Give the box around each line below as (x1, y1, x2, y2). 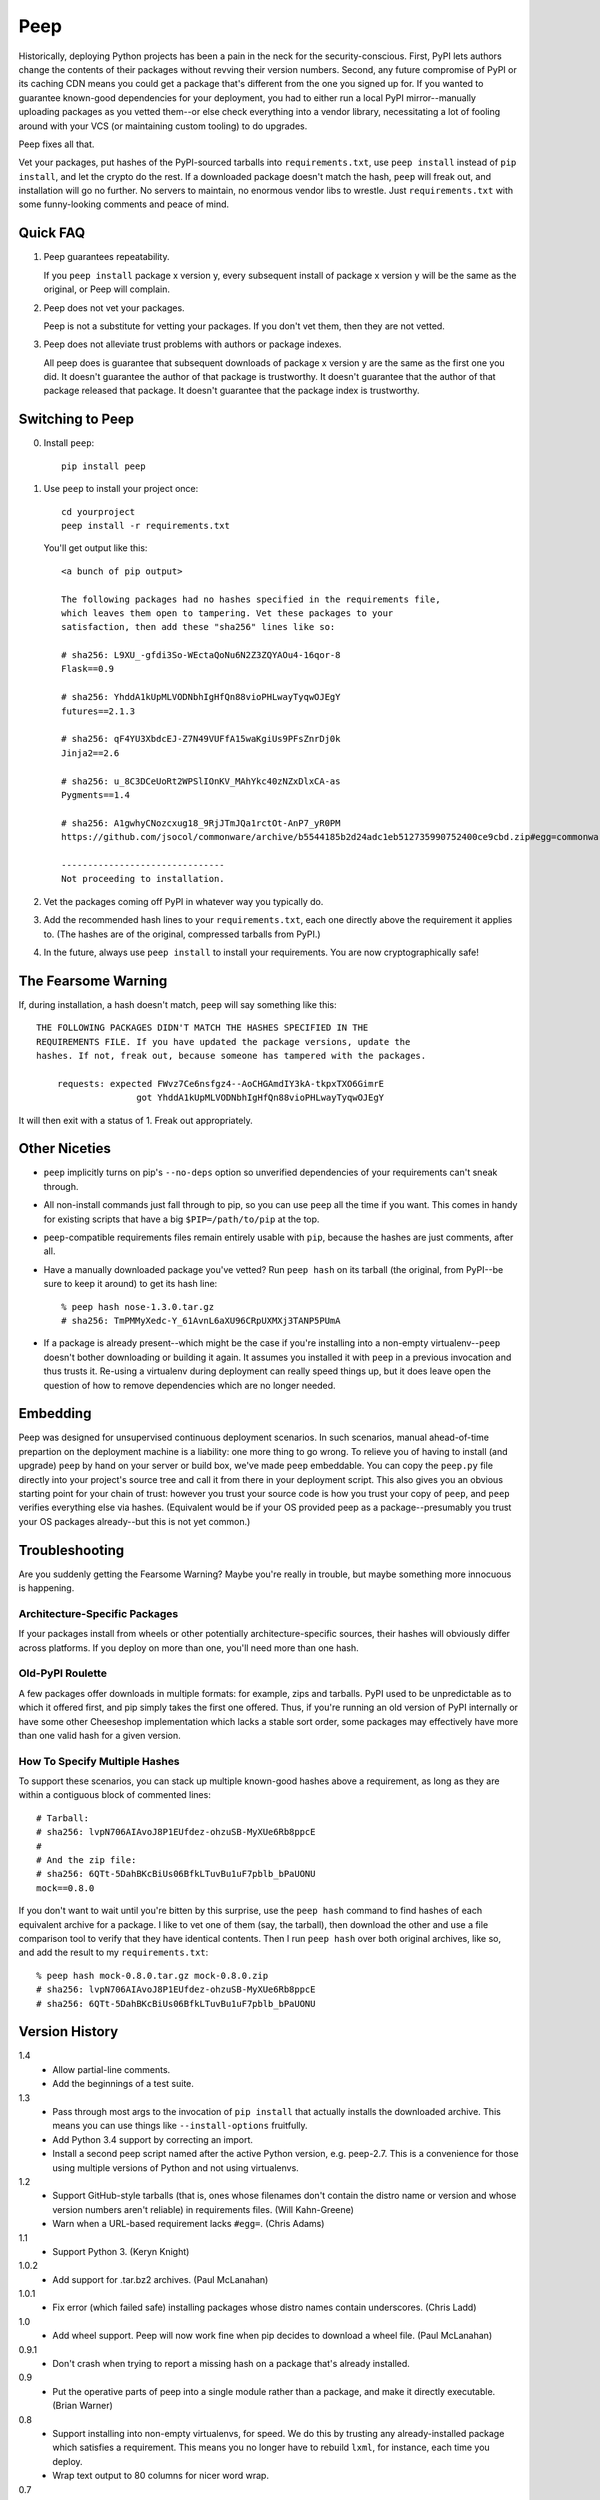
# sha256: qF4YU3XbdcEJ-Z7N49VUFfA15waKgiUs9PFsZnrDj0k (61, 733, 341, 745)
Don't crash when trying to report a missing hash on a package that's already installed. (52, 2358, 410, 2370)
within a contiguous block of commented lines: (18, 1789, 212, 1801)
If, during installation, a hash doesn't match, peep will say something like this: (18, 998, 337, 1010)
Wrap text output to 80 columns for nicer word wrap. (52, 2470, 270, 2482)
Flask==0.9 (61, 663, 115, 675)
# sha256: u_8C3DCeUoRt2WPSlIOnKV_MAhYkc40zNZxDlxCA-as (61, 775, 341, 787)
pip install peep (61, 460, 146, 472)
